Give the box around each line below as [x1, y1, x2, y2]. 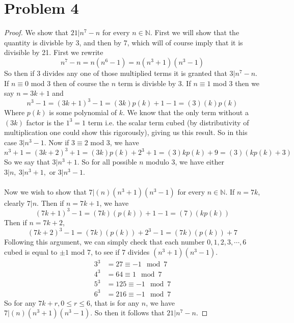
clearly [4, 197, 25, 208]
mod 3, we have [90, 137, 139, 147]
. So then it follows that [90, 307, 165, 318]
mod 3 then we [213, 77, 260, 88]
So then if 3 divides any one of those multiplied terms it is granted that [4, 67, 227, 78]
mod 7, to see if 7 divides [71, 246, 150, 257]
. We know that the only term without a [122, 107, 249, 118]
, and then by [79, 37, 122, 47]
